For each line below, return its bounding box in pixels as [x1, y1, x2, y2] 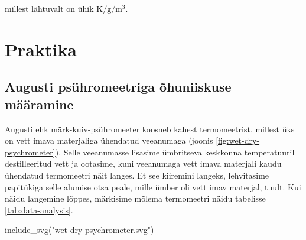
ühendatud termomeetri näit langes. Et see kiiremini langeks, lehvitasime [5, 168, 269, 181]
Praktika [5, 37, 77, 61]
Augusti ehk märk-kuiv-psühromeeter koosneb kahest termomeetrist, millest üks [5, 122, 295, 135]
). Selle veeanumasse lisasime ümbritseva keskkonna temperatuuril [55, 145, 295, 158]
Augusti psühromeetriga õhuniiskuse [5, 77, 232, 96]
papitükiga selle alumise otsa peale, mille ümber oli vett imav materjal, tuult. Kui [5, 180, 301, 193]
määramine [5, 95, 74, 113]
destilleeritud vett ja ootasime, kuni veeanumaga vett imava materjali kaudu [5, 157, 282, 170]
